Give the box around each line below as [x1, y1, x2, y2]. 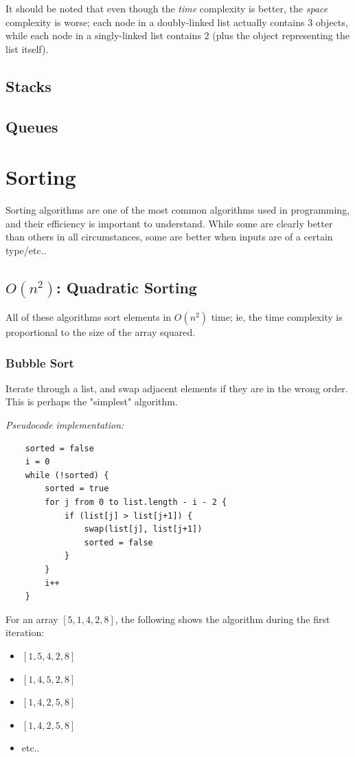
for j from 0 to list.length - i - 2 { [45, 497, 227, 507]
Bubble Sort [5, 354, 74, 371]
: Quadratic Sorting [56, 276, 197, 297]
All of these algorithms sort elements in [5, 310, 172, 324]
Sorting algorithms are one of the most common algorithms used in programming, [5, 203, 350, 217]
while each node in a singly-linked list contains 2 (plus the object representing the [5, 28, 350, 43]
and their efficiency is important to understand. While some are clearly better [5, 216, 333, 230]
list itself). [5, 41, 49, 56]
